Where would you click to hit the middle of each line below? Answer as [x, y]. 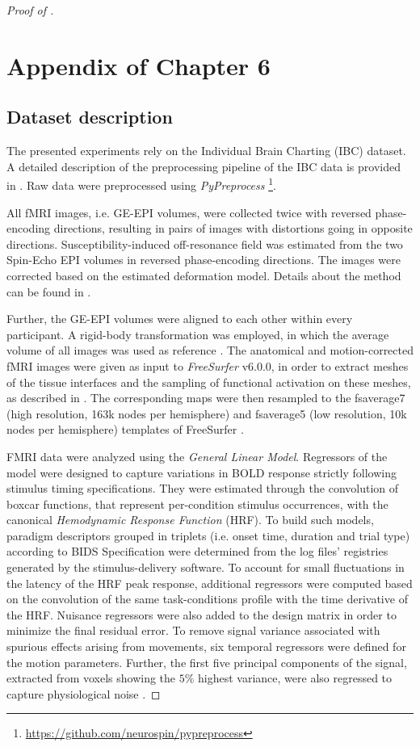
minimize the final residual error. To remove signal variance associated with [193, 630]
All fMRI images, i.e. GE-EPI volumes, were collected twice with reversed [189, 212]
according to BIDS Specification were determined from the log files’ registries [197, 551]
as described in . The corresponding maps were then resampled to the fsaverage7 [206, 398]
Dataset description [90, 117]
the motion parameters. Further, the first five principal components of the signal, [207, 662]
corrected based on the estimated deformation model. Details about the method [204, 275]
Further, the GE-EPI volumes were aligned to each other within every [180, 319]
